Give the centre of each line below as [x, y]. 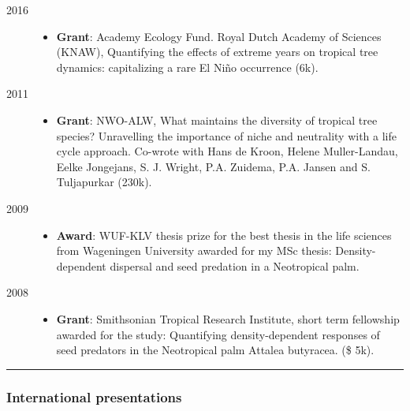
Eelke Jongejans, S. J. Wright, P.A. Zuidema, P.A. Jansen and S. [213, 166]
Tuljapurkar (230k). [104, 182]
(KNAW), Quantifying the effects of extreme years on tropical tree [217, 52]
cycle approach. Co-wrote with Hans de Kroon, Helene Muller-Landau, [227, 151]
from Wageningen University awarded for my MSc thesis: [194, 250]
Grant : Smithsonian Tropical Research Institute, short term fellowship [228, 318]
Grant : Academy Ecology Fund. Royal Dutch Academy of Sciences [219, 36]
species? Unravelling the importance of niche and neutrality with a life [226, 135]
